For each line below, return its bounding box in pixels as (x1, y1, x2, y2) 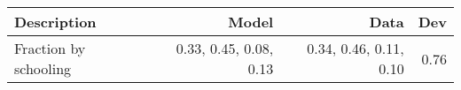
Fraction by (14, 38, 86, 58)
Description (14, 11, 97, 32)
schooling (14, 58, 72, 79)
